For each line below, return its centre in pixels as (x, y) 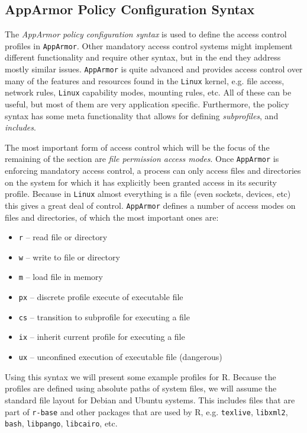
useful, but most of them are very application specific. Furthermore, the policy (147, 104)
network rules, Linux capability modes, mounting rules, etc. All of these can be (148, 92)
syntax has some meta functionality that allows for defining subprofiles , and (142, 115)
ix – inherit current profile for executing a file (102, 337)
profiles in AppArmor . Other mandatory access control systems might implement (149, 45)
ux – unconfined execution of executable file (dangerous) (120, 357)
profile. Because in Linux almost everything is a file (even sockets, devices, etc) (148, 194)
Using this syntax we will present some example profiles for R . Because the (140, 376)
